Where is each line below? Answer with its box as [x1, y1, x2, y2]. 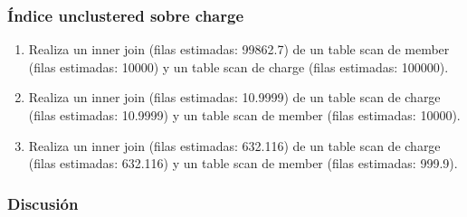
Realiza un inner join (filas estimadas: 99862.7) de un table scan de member [28, 40, 450, 59]
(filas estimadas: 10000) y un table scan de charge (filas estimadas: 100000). [28, 57, 449, 76]
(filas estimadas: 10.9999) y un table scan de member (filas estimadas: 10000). [28, 106, 461, 124]
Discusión [7, 192, 79, 214]
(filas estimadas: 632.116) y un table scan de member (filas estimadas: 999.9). [28, 154, 458, 173]
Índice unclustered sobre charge [7, 4, 244, 26]
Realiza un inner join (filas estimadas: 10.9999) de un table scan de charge [28, 88, 441, 107]
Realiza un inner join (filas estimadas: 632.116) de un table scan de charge [28, 136, 441, 155]
